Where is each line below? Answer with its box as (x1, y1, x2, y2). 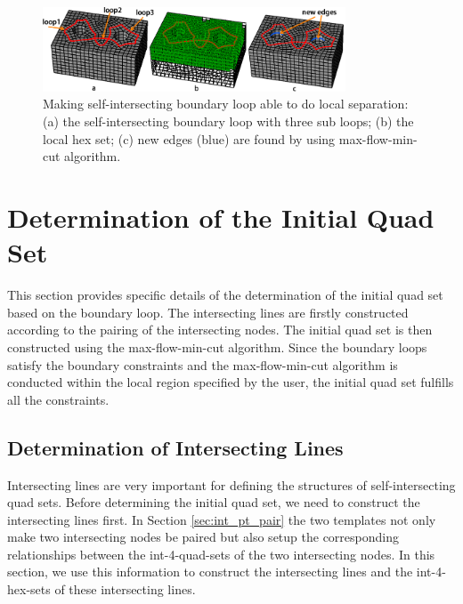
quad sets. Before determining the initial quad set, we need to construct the (7, 493, 420, 511)
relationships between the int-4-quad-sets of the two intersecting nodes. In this (7, 544, 435, 563)
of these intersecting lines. (54, 580, 196, 599)
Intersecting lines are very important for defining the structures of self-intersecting (7, 475, 456, 494)
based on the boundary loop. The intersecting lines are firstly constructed (7, 302, 409, 321)
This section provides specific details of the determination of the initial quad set (7, 286, 443, 304)
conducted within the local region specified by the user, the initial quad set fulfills (7, 373, 454, 391)
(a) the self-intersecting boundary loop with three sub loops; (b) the (43, 112, 414, 131)
